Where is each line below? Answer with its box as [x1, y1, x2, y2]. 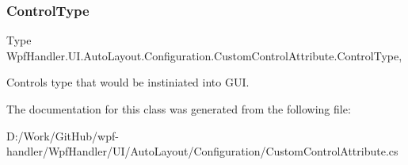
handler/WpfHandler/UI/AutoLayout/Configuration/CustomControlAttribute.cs [6, 143, 398, 159]
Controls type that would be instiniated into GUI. [6, 74, 250, 90]
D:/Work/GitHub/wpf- [6, 127, 119, 144]
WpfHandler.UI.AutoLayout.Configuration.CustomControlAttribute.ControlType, [6, 47, 402, 63]
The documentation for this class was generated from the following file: [6, 101, 351, 117]
